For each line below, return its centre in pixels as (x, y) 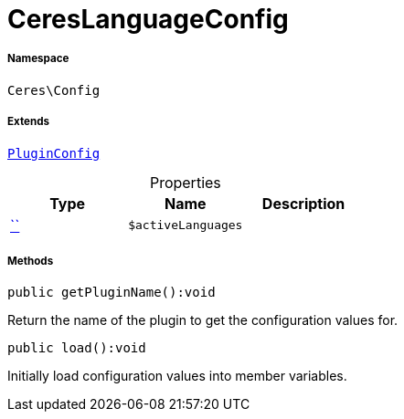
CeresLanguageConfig (148, 19)
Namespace (38, 59)
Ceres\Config (54, 90)
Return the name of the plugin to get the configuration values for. (203, 320)
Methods (31, 261)
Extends (29, 122)
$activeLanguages (186, 225)
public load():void (77, 348)
